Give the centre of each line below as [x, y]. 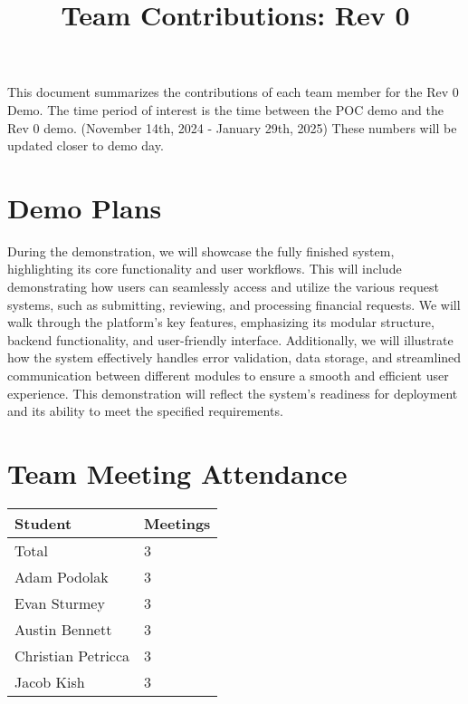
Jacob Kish [50, 681]
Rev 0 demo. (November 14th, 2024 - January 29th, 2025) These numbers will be [232, 127]
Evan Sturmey [60, 603]
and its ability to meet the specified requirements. [145, 411]
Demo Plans [85, 207]
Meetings [177, 523]
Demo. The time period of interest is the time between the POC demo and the [226, 109]
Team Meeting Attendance [177, 473]
